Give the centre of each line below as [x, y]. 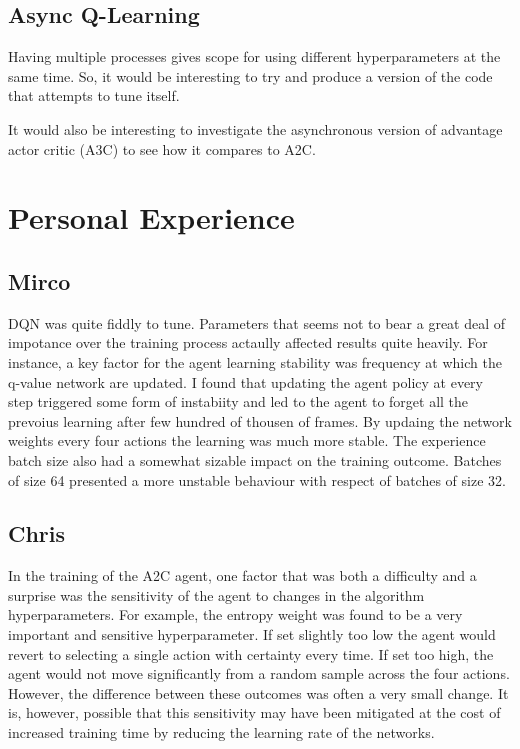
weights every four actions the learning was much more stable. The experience [247, 440]
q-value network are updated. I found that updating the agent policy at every [245, 381]
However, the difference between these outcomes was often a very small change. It [258, 692]
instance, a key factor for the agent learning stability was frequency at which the [255, 361]
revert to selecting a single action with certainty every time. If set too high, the [251, 653]
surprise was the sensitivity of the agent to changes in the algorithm [216, 594]
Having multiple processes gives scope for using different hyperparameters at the [254, 56]
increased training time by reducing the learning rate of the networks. [221, 732]
